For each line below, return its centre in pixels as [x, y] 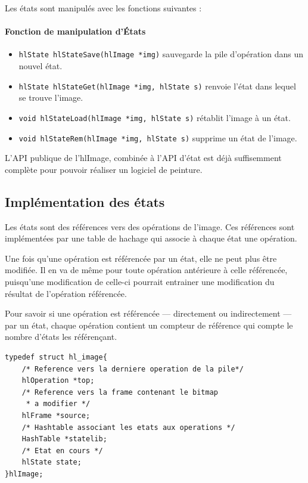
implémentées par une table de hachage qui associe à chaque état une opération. [151, 238]
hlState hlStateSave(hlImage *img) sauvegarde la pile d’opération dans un [161, 54]
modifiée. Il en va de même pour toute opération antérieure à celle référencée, [146, 270]
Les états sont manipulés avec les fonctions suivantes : [103, 8]
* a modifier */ [58, 404]
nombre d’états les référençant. [61, 337]
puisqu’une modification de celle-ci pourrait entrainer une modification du [140, 281]
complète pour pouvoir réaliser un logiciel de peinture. [104, 169]
